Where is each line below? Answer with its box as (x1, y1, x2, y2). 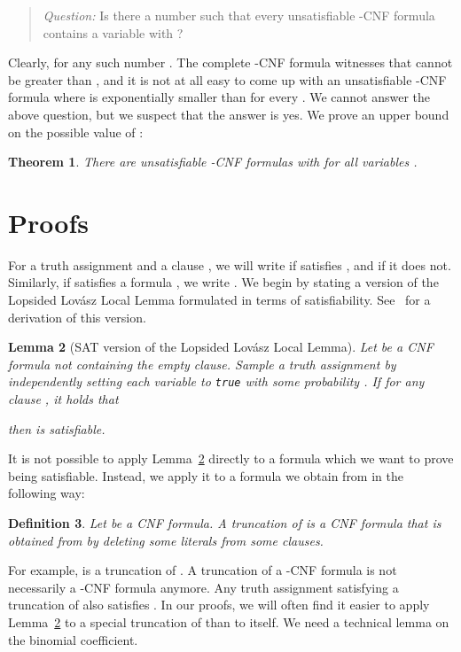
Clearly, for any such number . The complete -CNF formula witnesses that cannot (8, 53, 453, 72)
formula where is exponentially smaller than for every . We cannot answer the (8, 88, 431, 106)
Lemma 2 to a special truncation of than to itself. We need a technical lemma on (8, 613, 449, 632)
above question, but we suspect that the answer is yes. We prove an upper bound (8, 105, 449, 123)
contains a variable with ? (43, 23, 184, 42)
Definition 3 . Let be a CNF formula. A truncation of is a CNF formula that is (8, 514, 441, 532)
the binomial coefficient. (8, 630, 138, 648)
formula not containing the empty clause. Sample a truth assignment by (8, 354, 396, 373)
